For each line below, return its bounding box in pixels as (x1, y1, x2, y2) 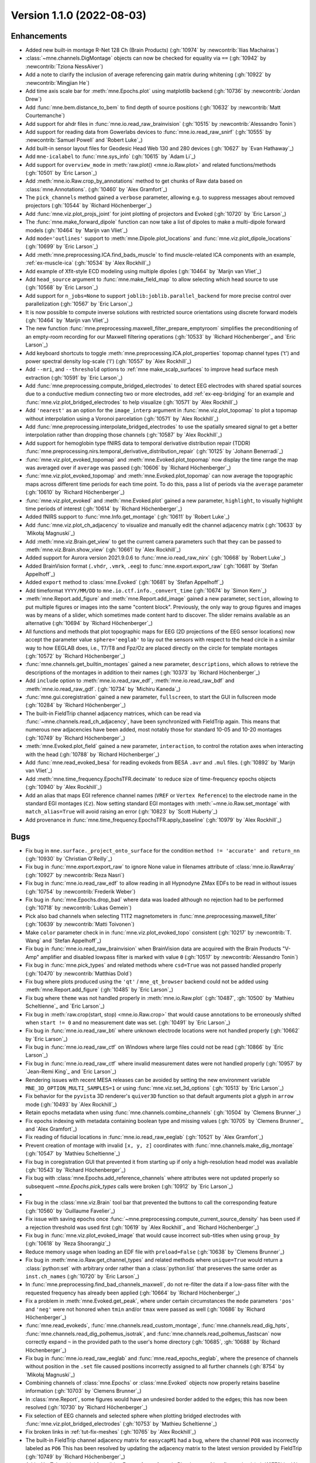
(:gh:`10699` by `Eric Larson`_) (25, 243, 99, 250)
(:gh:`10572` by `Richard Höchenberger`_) (25, 652, 126, 660)
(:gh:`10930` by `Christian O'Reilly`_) (25, 855, 113, 863)
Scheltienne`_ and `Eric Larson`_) (25, 1002, 105, 1009)
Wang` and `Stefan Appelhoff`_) (25, 937, 102, 944)
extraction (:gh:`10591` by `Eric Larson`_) (25, 374, 123, 381)
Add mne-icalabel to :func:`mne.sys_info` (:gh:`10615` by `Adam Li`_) (25, 153, 196, 160)
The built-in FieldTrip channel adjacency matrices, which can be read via (25, 710, 201, 717)
